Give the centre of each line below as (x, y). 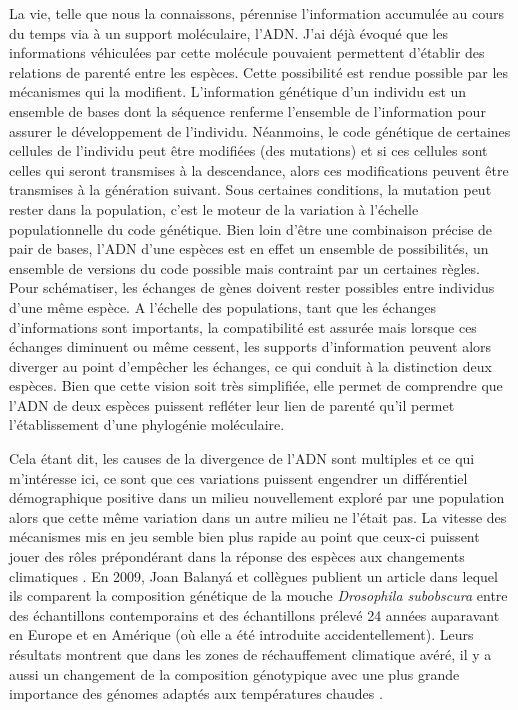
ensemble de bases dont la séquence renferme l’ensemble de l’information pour (247, 110)
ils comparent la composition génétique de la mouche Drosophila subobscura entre (258, 595)
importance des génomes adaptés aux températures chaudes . (196, 693)
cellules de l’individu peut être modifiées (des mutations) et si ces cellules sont (248, 150)
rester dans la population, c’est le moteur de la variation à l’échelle (214, 208)
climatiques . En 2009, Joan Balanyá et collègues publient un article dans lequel (253, 575)
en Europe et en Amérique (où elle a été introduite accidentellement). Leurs (241, 634)
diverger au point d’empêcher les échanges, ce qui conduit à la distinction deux (250, 365)
